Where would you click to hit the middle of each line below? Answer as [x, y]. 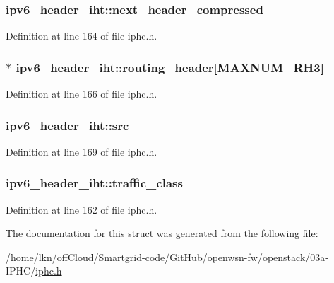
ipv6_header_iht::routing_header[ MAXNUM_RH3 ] [170, 67]
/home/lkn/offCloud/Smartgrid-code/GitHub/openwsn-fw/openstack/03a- [167, 256]
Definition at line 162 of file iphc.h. [82, 209]
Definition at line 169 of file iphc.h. [82, 151]
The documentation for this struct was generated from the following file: [162, 233]
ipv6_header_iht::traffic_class [94, 183]
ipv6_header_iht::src [67, 125]
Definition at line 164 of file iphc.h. [82, 36]
